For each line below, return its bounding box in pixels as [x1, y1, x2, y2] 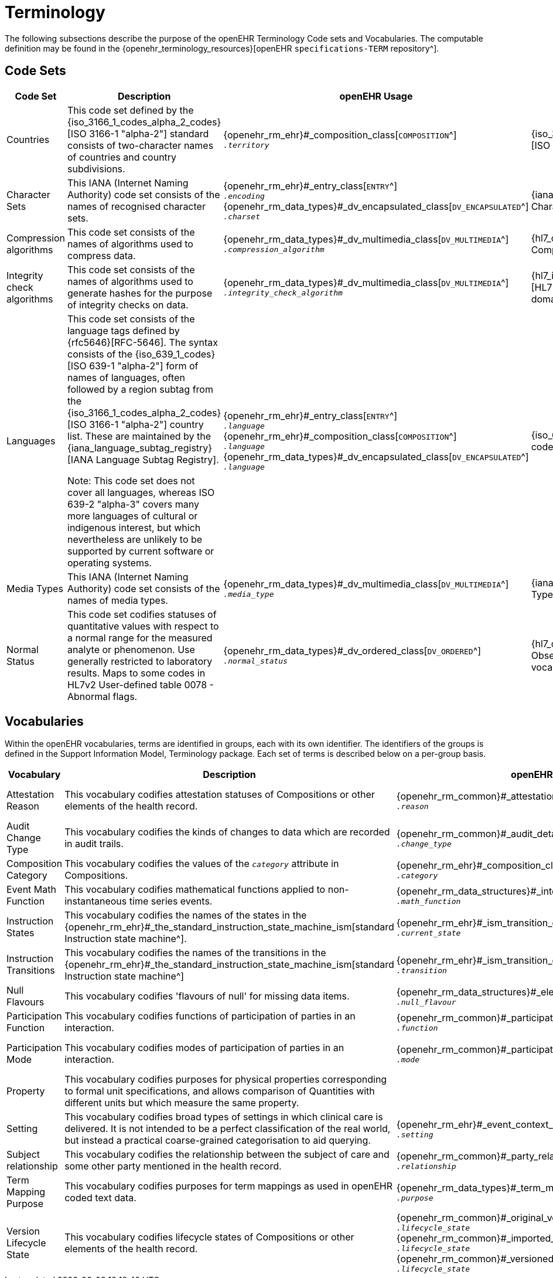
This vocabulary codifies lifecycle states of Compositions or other [64, 1231, 354, 1243]
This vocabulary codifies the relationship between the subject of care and [64, 1148, 390, 1161]
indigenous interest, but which [67, 521, 201, 533]
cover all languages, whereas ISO [67, 486, 215, 498]
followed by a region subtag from [67, 383, 213, 395]
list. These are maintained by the [67, 430, 211, 442]
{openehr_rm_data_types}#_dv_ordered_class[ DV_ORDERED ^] [223, 645, 482, 657]
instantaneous [64, 895, 127, 907]
